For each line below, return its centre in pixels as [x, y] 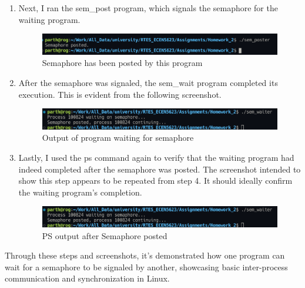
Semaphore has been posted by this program [122, 63]
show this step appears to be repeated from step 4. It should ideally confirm [155, 181]
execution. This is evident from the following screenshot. [120, 94]
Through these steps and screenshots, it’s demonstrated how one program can [145, 255]
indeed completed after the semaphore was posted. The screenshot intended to [160, 169]
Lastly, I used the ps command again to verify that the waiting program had [156, 158]
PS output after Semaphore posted [105, 235]
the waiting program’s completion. [80, 192]
